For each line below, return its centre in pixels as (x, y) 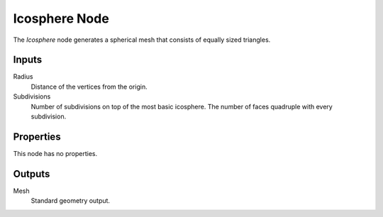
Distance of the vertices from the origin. (89, 87)
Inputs (28, 60)
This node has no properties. (55, 153)
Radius (23, 77)
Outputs (32, 174)
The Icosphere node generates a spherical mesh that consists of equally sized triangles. (142, 40)
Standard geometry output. (70, 201)
